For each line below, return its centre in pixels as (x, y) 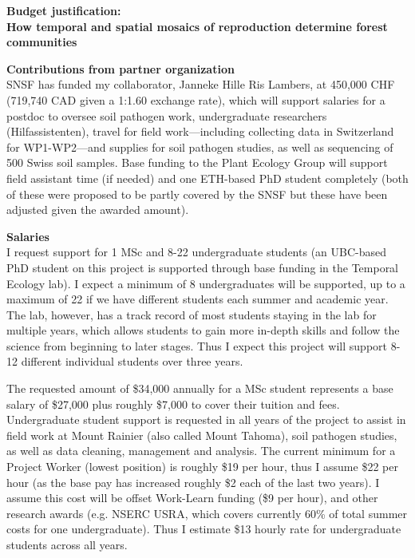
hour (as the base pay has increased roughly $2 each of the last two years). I (193, 482)
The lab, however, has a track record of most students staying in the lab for (192, 314)
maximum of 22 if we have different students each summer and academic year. (198, 299)
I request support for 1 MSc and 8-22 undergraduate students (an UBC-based (197, 252)
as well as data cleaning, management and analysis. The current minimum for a (201, 451)
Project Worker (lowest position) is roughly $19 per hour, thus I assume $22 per (202, 467)
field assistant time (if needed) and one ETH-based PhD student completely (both (207, 178)
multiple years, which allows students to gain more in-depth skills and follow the (203, 330)
